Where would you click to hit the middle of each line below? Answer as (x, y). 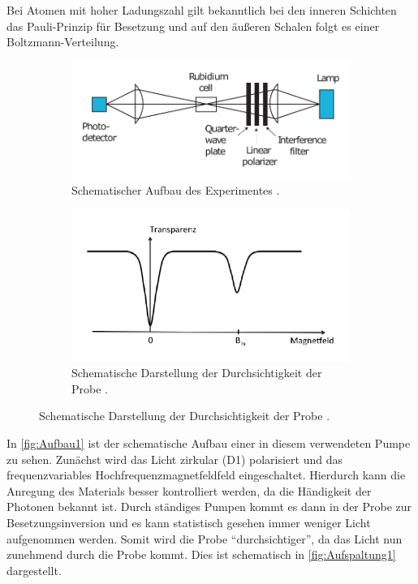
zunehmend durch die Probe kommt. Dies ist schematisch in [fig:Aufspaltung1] (201, 554)
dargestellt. (34, 570)
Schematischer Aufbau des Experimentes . (176, 189)
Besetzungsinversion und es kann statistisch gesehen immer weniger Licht (189, 522)
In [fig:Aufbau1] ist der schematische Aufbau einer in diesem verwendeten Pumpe (209, 442)
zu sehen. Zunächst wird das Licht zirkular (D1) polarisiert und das (175, 459)
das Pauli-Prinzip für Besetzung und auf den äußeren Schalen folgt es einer (193, 26)
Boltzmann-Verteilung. (63, 42)
